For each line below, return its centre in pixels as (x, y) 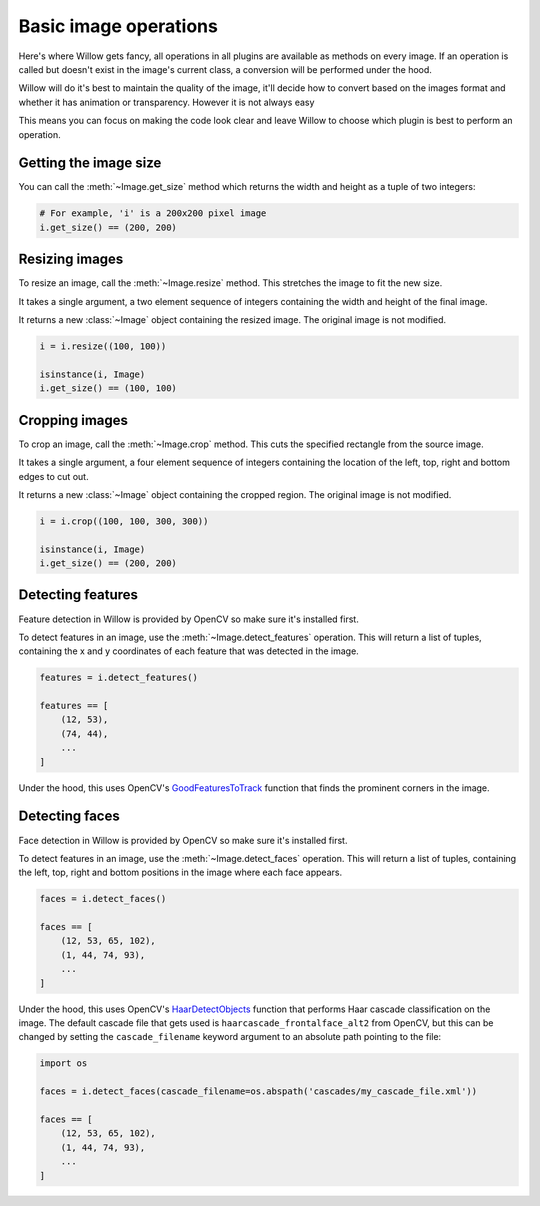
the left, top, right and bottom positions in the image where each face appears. (180, 872)
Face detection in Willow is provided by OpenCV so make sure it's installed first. (183, 840)
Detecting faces (69, 816)
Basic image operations (118, 26)
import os (63, 1063)
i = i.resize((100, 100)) (103, 346)
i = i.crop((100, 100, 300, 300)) (124, 521)
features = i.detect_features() (119, 678)
